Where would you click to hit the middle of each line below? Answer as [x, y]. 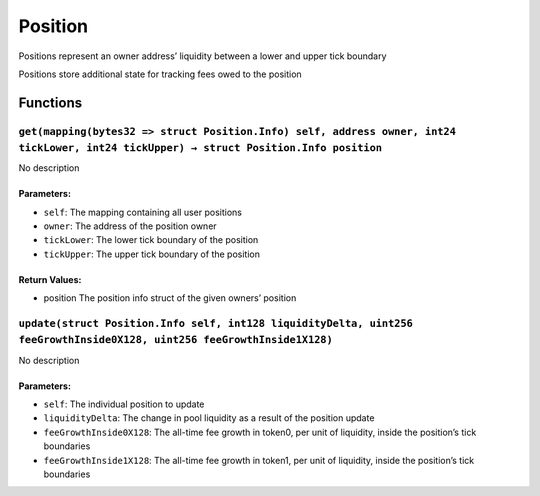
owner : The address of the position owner [130, 226]
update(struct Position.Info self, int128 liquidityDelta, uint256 [216, 323]
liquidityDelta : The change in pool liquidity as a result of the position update [209, 418]
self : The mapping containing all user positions [142, 212]
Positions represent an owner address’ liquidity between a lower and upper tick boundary [202, 56]
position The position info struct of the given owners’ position [170, 298]
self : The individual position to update [124, 404]
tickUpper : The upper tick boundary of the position [151, 254]
